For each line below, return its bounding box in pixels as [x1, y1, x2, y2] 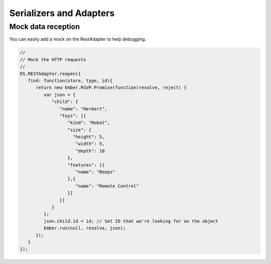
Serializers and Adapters [9, 8, 115, 19]
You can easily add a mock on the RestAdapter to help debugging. [9, 36, 147, 42]
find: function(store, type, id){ [28, 78, 113, 83]
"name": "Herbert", [59, 106, 107, 111]
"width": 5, [75, 141, 105, 147]
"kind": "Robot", [67, 120, 110, 125]
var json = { [43, 92, 76, 97]
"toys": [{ [59, 113, 86, 118]
